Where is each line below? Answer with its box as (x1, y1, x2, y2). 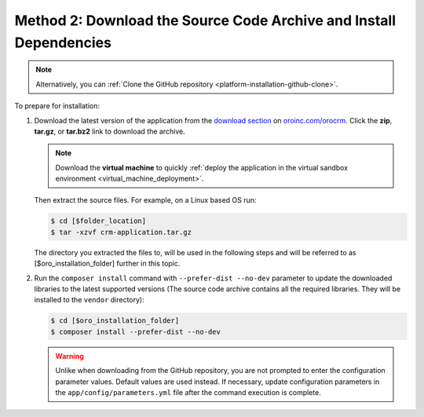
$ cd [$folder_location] (50, 217, 147, 225)
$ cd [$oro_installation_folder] (50, 316, 180, 325)
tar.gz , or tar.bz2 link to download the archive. (34, 126, 185, 136)
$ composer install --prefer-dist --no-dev (50, 327, 221, 336)
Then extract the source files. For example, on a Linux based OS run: (34, 196, 257, 205)
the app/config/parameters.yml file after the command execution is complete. (55, 387, 321, 397)
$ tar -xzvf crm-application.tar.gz (50, 228, 192, 236)
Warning (55, 351, 84, 360)
